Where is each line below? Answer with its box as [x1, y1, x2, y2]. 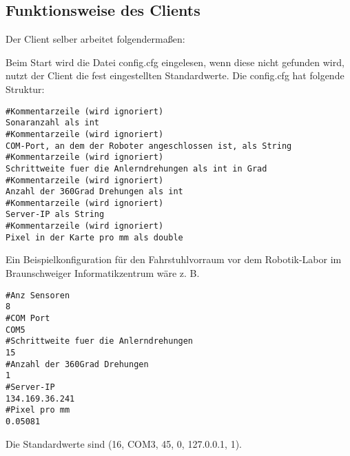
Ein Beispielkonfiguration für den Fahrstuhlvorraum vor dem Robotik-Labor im [6, 252, 342, 267]
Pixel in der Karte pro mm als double [6, 232, 183, 242]
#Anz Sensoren [6, 290, 70, 300]
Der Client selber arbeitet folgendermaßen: [6, 32, 185, 46]
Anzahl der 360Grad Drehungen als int [6, 187, 183, 197]
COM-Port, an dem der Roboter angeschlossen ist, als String [6, 141, 292, 151]
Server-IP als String [6, 209, 105, 220]
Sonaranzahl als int [6, 118, 100, 128]
